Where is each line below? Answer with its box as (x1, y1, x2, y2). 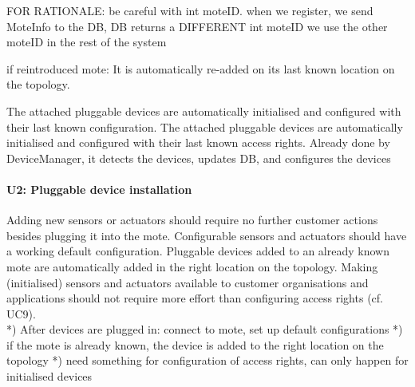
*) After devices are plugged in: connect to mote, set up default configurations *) (6, 321, 403, 338)
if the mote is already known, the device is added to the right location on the (6, 336, 384, 353)
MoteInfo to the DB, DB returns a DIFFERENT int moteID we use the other (6, 18, 388, 34)
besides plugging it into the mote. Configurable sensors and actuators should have (6, 227, 407, 243)
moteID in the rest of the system (6, 34, 167, 50)
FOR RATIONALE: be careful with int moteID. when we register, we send (6, 2, 373, 18)
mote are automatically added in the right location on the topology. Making (6, 258, 378, 274)
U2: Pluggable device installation (6, 180, 192, 197)
